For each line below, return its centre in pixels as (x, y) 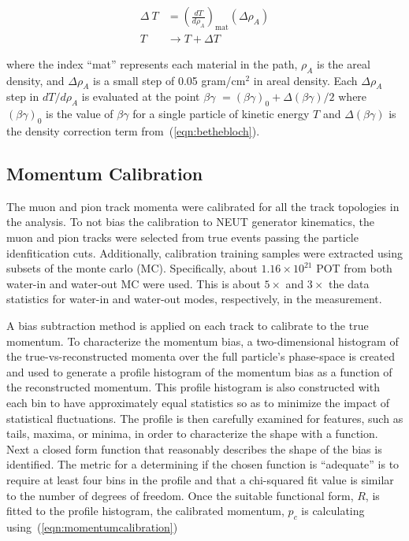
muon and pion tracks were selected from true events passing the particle (182, 237)
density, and (35, 80)
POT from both (354, 268)
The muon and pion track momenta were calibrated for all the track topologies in (203, 206)
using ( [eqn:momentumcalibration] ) (92, 526)
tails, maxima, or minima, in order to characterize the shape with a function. (192, 434)
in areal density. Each (305, 80)
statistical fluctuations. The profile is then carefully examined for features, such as (205, 418)
